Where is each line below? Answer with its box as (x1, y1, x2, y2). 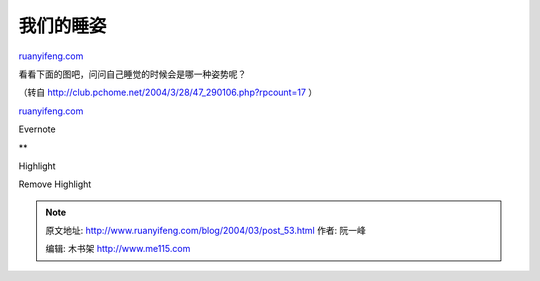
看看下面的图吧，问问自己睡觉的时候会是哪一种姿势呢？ (18, 68, 247, 80)
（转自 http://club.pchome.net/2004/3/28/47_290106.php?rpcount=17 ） (18, 86, 318, 99)
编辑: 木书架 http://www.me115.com (45, 243, 191, 255)
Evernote (18, 123, 56, 135)
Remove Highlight (18, 178, 92, 190)
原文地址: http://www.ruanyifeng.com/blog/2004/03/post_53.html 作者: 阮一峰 (45, 225, 367, 237)
